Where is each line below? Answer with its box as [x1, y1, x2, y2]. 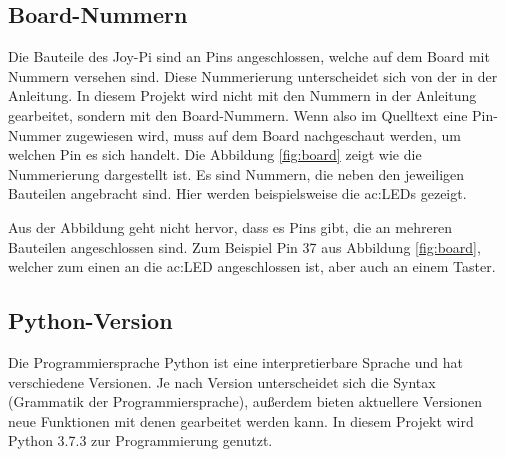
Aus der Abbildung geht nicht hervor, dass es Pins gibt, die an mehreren [8, 216, 453, 237]
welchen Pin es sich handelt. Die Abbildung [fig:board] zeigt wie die [8, 144, 422, 165]
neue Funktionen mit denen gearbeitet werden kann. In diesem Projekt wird [8, 410, 474, 431]
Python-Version [8, 305, 173, 336]
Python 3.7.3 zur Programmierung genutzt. [8, 430, 273, 451]
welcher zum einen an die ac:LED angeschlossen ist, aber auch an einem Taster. [8, 256, 496, 277]
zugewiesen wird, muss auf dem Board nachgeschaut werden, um [65, 124, 461, 145]
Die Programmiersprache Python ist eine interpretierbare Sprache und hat [8, 351, 463, 372]
